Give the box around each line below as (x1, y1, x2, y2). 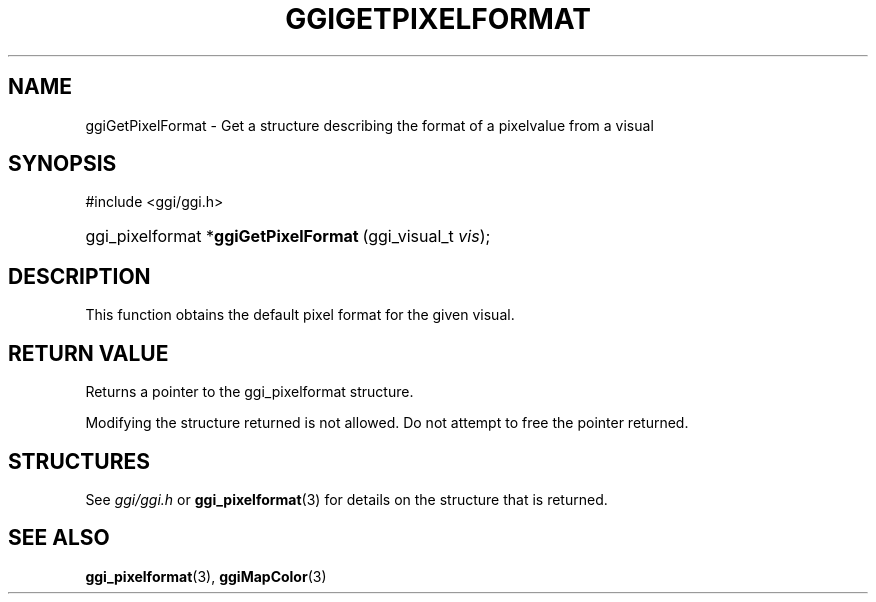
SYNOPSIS (8, 151, 117, 177)
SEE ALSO (8, 525, 110, 551)
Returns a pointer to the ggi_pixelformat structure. (85, 383, 414, 401)
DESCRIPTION (8, 263, 151, 289)
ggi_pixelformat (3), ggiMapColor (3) (85, 567, 327, 585)
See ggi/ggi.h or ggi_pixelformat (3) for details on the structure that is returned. (85, 490, 608, 508)
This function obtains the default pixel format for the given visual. (85, 306, 515, 324)
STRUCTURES (8, 448, 150, 474)
